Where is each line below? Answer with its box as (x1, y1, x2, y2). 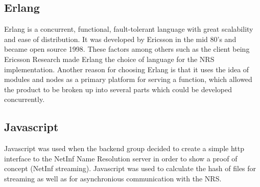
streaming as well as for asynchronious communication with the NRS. (4, 173, 222, 183)
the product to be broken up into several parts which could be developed (4, 84, 232, 94)
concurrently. (4, 94, 45, 105)
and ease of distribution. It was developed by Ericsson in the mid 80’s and (4, 33, 237, 44)
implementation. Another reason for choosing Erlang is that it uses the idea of (4, 64, 249, 74)
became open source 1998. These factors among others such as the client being (4, 44, 250, 54)
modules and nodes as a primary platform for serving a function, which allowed (4, 74, 252, 85)
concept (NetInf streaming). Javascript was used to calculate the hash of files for (4, 163, 256, 174)
